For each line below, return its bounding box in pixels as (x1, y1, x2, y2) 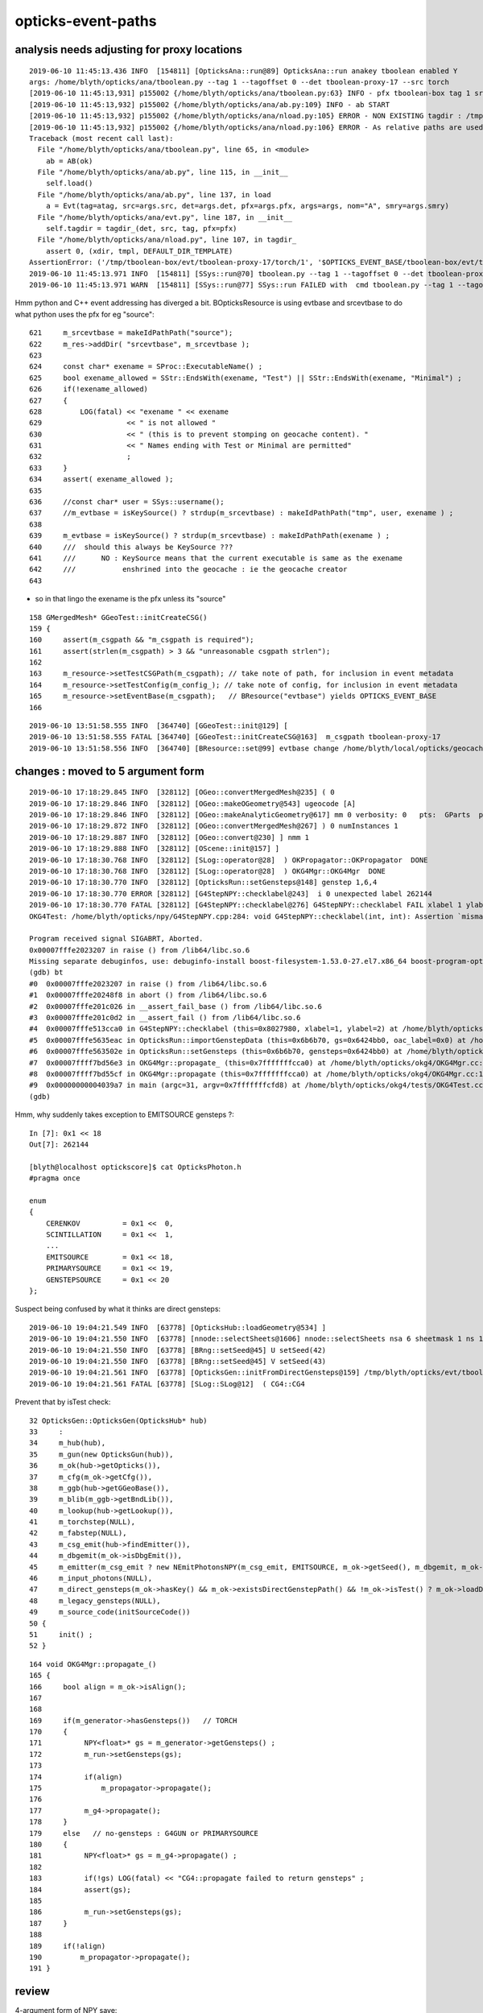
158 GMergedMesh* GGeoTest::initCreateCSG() (29, 613, 208, 622)
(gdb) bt (29, 968, 64, 978)
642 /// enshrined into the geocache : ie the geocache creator (29, 564, 348, 574)
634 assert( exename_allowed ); (29, 475, 174, 484)
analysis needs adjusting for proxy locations (14, 43, 243, 56)
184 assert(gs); (29, 1885, 132, 1894)
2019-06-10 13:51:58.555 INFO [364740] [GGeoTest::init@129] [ (29, 721, 289, 730)
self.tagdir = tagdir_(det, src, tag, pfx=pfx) (45, 224, 237, 234)
